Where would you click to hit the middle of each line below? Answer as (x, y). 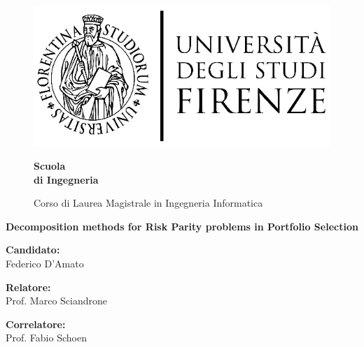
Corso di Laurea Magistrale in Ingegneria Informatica (148, 203)
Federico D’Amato (45, 263)
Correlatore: (36, 324)
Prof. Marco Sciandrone (57, 301)
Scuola (50, 165)
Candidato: (33, 250)
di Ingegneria (66, 179)
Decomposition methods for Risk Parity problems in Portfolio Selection (182, 226)
